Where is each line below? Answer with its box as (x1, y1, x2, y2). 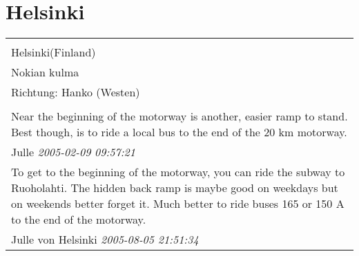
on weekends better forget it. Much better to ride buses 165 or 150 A (11, 195, 345, 212)
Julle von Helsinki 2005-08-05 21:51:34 (11, 231, 199, 248)
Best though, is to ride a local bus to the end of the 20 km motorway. (11, 124, 347, 140)
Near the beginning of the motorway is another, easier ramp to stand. (11, 108, 348, 125)
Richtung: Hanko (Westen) (11, 84, 140, 100)
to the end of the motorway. (11, 211, 146, 228)
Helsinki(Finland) (11, 44, 96, 61)
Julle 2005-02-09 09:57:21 (11, 144, 135, 160)
